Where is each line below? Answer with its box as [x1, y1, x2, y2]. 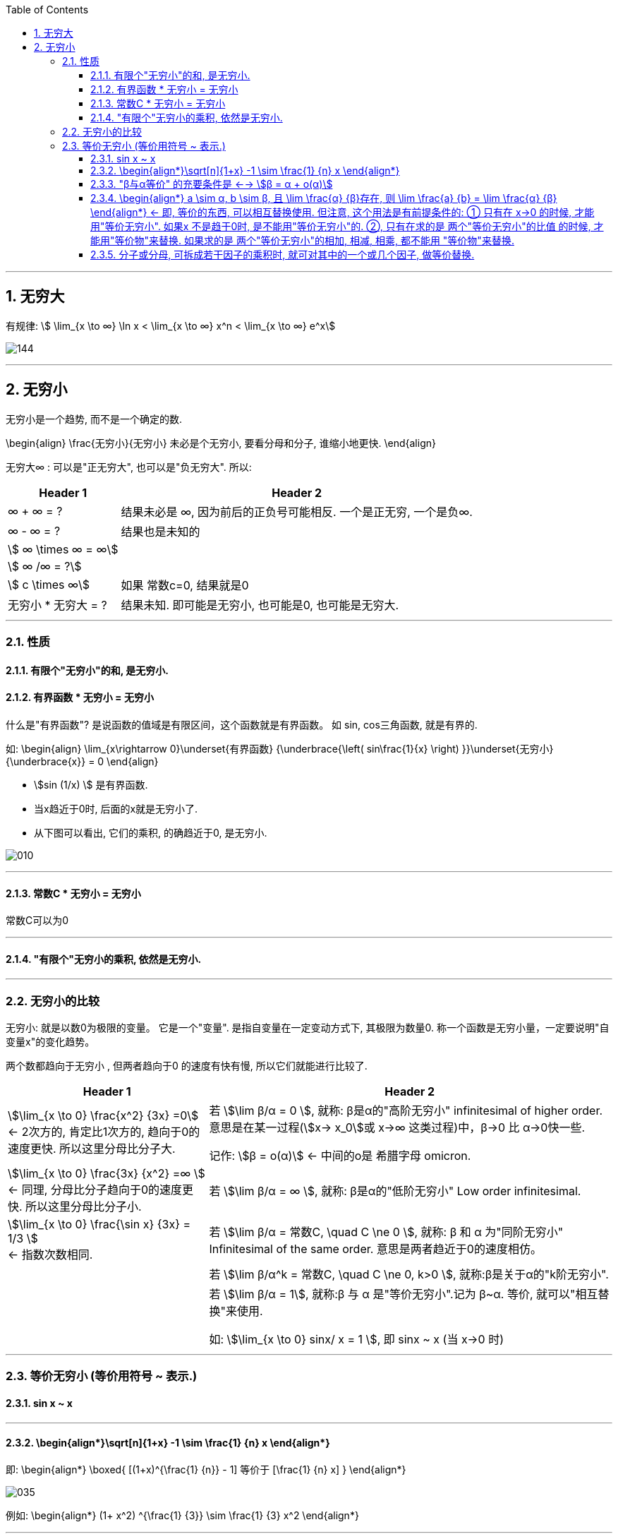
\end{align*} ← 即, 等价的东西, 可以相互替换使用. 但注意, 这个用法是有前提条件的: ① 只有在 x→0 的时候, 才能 [90, 206, 595, 218]
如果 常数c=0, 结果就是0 [121, 577, 249, 592]
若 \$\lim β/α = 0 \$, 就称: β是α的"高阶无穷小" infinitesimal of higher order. [209, 1103, 603, 1118]
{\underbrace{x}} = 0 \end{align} [6, 755, 159, 767]
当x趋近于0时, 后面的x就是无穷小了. [34, 802, 198, 815]
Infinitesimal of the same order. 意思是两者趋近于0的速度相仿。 [209, 1242, 542, 1257]
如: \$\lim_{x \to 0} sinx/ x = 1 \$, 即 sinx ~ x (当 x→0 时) [209, 1332, 504, 1347]
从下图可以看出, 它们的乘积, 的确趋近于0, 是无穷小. [34, 826, 267, 839]
